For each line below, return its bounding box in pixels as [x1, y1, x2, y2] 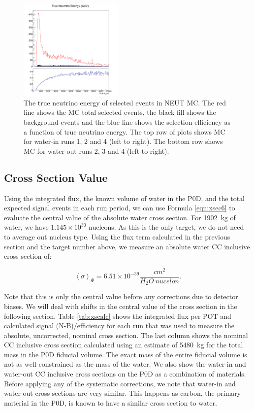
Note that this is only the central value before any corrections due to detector [4, 291, 238, 302]
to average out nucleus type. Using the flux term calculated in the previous [4, 231, 230, 241]
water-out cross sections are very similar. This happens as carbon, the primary [4, 388, 241, 398]
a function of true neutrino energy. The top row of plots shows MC [24, 126, 225, 137]
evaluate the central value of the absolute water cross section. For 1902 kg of [4, 212, 236, 222]
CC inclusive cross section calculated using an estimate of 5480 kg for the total [4, 340, 243, 350]
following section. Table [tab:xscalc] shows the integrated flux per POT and [4, 310, 231, 321]
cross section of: [4, 251, 52, 261]
